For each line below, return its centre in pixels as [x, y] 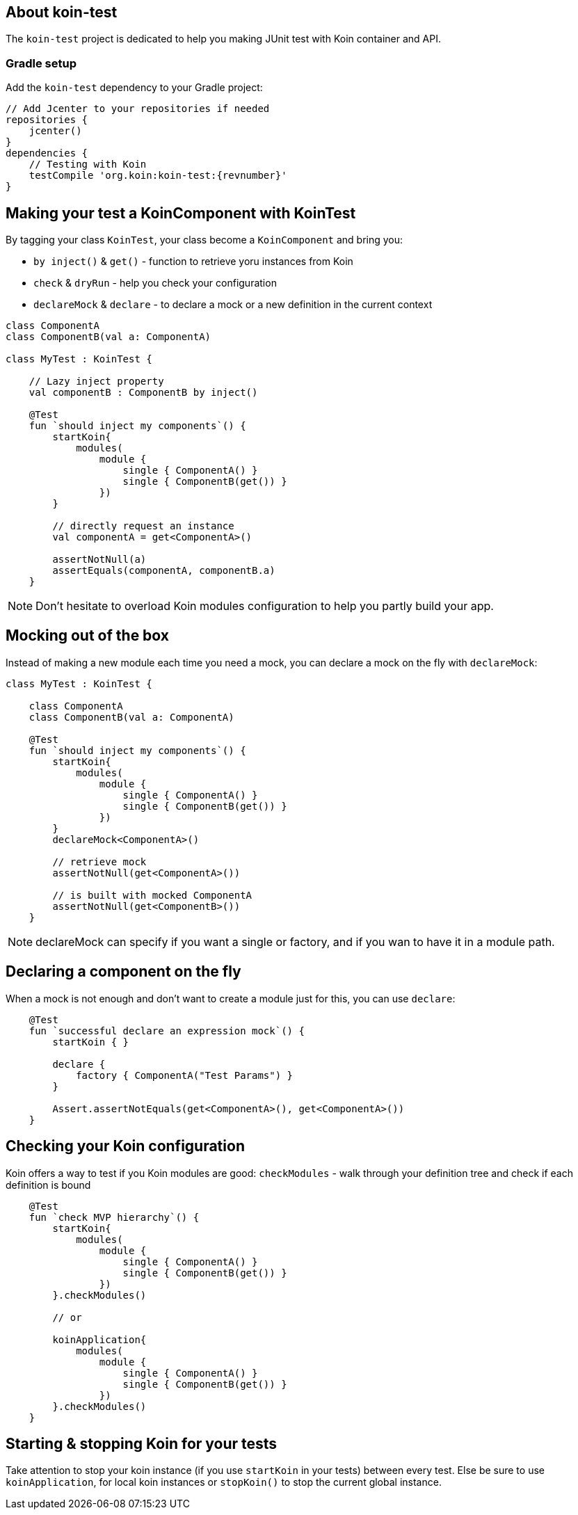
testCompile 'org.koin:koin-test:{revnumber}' [158, 176]
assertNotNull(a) [99, 560]
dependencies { [47, 153]
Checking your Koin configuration [125, 1146]
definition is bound [48, 1185]
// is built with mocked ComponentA [152, 895]
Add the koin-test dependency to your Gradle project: [134, 88]
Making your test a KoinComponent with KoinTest [181, 213]
